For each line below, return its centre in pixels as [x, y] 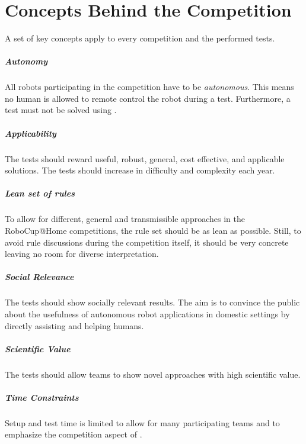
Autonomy [26, 61]
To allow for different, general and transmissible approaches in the [125, 219]
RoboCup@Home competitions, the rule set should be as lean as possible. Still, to [153, 230]
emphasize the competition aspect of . [74, 434]
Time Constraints [42, 397]
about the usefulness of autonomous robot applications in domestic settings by [147, 313]
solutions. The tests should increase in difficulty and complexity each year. [140, 170]
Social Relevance [39, 277]
